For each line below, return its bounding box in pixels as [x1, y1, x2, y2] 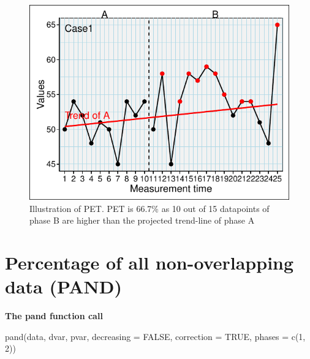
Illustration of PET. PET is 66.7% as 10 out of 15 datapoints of [29, 202, 270, 214]
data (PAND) [5, 274, 123, 299]
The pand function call [5, 309, 103, 322]
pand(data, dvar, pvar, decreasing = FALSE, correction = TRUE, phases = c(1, [5, 330, 306, 342]
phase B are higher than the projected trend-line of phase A [29, 214, 255, 227]
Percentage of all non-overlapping [5, 249, 294, 274]
